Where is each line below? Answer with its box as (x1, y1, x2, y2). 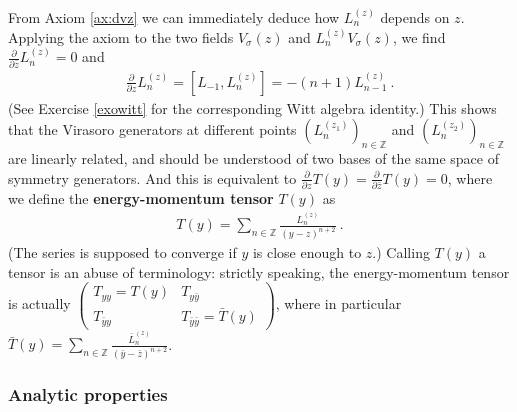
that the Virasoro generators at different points (8, 119, 297, 140)
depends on (380, 7, 450, 27)
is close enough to (252, 242, 362, 263)
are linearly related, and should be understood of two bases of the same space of (8, 147, 499, 168)
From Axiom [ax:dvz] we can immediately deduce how (8, 7, 340, 27)
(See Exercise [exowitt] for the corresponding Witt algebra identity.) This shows (8, 97, 497, 118)
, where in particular (275, 293, 402, 314)
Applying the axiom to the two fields (8, 26, 234, 47)
